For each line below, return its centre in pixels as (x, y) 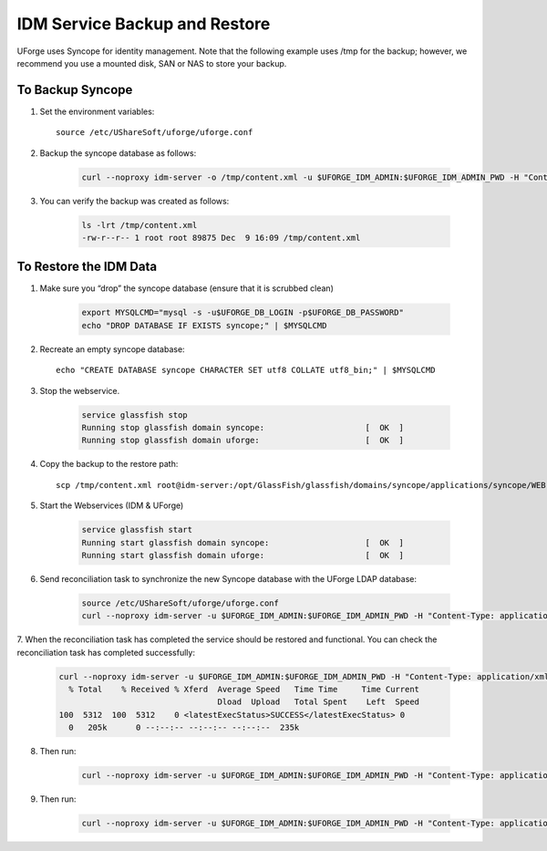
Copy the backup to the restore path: (109, 464)
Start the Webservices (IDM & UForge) (112, 505)
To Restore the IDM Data (87, 267)
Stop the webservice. (80, 390)
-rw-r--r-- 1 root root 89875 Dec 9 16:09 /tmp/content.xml (221, 238)
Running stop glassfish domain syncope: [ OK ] (243, 427)
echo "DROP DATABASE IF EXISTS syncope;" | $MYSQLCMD (204, 325)
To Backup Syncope (75, 90)
